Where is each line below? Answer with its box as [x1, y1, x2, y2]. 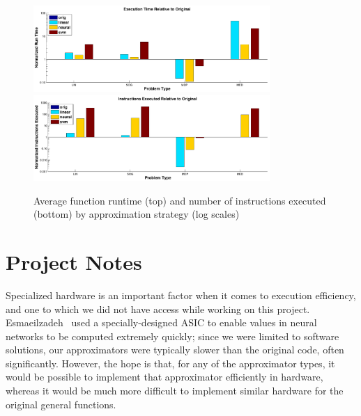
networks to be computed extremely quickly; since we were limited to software [6, 328, 339, 343]
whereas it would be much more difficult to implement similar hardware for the [6, 383, 344, 398]
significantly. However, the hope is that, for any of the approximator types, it [6, 355, 335, 370]
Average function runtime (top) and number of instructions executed [33, 193, 326, 207]
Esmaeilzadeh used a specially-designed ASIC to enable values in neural [6, 315, 317, 330]
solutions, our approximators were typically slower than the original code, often [6, 342, 344, 357]
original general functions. [6, 397, 116, 411]
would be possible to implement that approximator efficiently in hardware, [6, 369, 323, 384]
